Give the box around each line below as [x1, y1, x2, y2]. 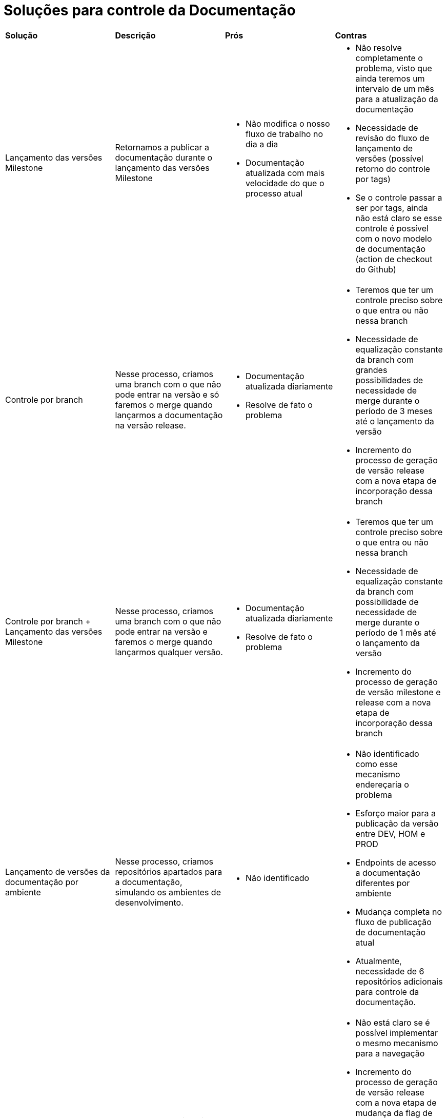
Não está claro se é [355, 1017, 430, 1028]
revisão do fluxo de [355, 132, 430, 143]
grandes [355, 364, 388, 375]
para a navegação [355, 1048, 425, 1058]
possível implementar [355, 1027, 438, 1038]
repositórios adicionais [355, 976, 443, 987]
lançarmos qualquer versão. [115, 646, 223, 657]
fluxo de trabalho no [246, 128, 323, 139]
